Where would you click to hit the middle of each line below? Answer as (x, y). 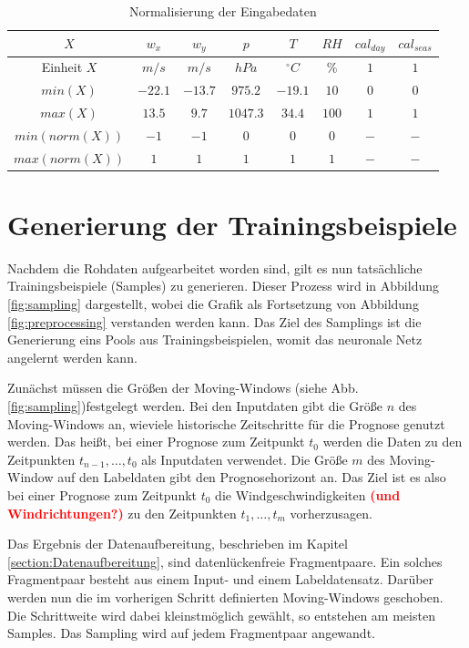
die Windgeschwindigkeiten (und (308, 495)
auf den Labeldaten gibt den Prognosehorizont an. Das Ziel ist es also (252, 477)
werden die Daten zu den (393, 442)
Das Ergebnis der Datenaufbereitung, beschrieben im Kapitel (178, 544)
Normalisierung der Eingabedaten (223, 11)
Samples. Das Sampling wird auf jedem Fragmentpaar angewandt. (191, 633)
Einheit (62, 67)
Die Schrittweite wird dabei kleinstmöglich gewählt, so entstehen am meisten (221, 615)
